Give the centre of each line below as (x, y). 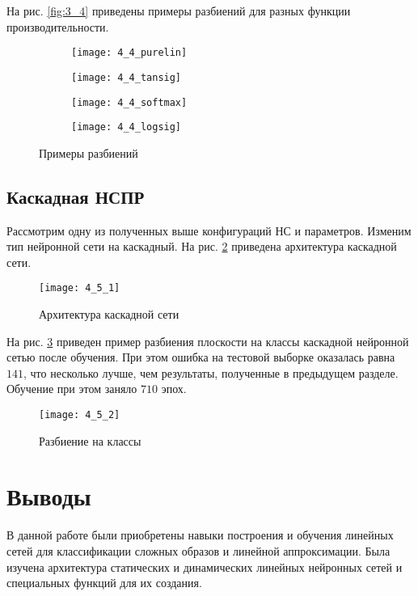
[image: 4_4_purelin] (129, 53)
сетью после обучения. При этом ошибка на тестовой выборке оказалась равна (201, 357)
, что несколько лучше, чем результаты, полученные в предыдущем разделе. (211, 372)
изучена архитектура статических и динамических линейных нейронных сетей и (205, 566)
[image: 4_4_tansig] (127, 77)
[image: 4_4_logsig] (127, 127)
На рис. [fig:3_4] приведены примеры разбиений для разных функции (179, 11)
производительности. (58, 26)
